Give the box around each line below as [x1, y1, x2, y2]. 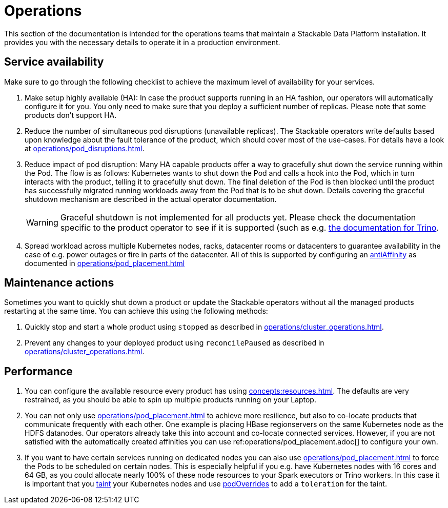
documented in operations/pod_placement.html [25, 258, 185, 268]
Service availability [4, 55, 104, 69]
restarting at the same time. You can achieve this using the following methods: [4, 307, 268, 316]
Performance [4, 364, 73, 378]
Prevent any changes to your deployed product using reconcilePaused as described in [25, 338, 324, 348]
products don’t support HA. [25, 110, 117, 119]
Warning [26, 217, 58, 228]
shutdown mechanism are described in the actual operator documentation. [25, 194, 277, 204]
